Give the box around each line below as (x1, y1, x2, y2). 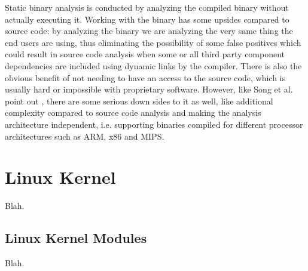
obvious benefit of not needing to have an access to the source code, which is (5, 71, 285, 84)
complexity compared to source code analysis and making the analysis (5, 106, 261, 119)
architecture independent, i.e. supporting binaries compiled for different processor (5, 118, 303, 130)
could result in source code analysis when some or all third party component (5, 48, 285, 60)
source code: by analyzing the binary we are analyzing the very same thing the (5, 24, 293, 37)
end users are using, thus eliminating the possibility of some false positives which (5, 36, 301, 48)
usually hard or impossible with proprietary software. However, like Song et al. (5, 83, 293, 96)
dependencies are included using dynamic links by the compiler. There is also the (5, 59, 302, 72)
